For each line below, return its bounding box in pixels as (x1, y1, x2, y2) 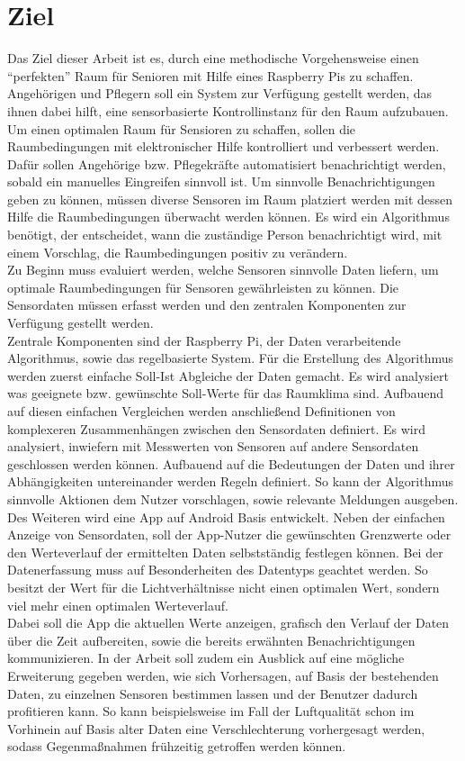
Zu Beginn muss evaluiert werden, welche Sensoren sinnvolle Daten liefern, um (7, 260, 439, 279)
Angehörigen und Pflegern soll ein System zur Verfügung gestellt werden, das (7, 84, 433, 103)
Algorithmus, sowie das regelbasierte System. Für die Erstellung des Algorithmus (7, 349, 453, 367)
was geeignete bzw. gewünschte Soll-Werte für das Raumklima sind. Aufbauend (7, 384, 444, 403)
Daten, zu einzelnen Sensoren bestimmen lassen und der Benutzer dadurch (7, 684, 418, 702)
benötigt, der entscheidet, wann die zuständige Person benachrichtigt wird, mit (7, 225, 443, 244)
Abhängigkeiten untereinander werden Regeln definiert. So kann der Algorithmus (7, 472, 454, 491)
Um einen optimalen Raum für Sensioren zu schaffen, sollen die (7, 119, 356, 138)
